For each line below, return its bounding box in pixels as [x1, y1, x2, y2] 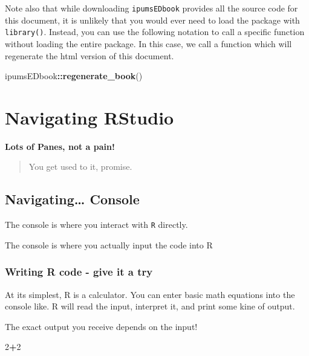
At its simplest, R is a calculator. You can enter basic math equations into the [5, 288, 295, 300]
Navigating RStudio [5, 105, 174, 129]
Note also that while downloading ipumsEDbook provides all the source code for [5, 2, 298, 14]
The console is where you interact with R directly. [5, 218, 188, 231]
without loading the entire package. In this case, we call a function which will [5, 37, 292, 50]
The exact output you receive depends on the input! [5, 320, 198, 332]
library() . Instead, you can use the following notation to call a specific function [5, 25, 305, 38]
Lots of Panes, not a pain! [5, 140, 115, 152]
